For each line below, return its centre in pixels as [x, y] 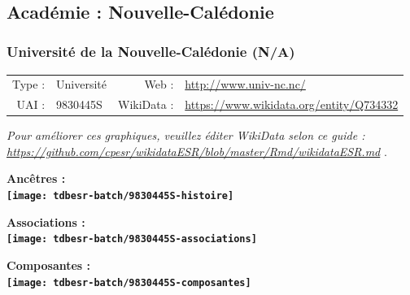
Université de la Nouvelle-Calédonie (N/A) [151, 52]
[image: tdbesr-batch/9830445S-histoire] [120, 196]
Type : [29, 84]
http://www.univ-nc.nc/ [245, 84]
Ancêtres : [36, 178]
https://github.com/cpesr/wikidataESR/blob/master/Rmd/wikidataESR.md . [197, 151]
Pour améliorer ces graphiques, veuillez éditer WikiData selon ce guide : [186, 135]
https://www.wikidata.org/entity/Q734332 [292, 104]
